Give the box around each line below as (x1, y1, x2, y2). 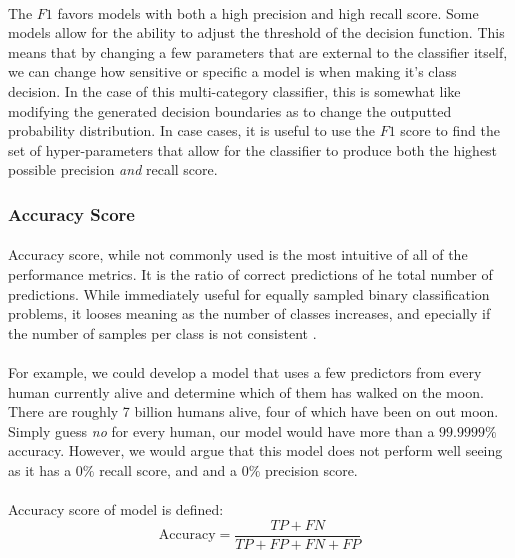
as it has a (8, 459, 72, 480)
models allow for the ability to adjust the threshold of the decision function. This (8, 22, 505, 43)
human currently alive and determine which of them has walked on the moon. (8, 381, 484, 402)
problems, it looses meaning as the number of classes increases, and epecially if (8, 303, 491, 324)
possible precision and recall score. (8, 159, 218, 180)
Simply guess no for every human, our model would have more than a (8, 420, 435, 441)
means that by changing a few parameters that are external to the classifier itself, (8, 41, 508, 62)
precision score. (264, 459, 358, 480)
